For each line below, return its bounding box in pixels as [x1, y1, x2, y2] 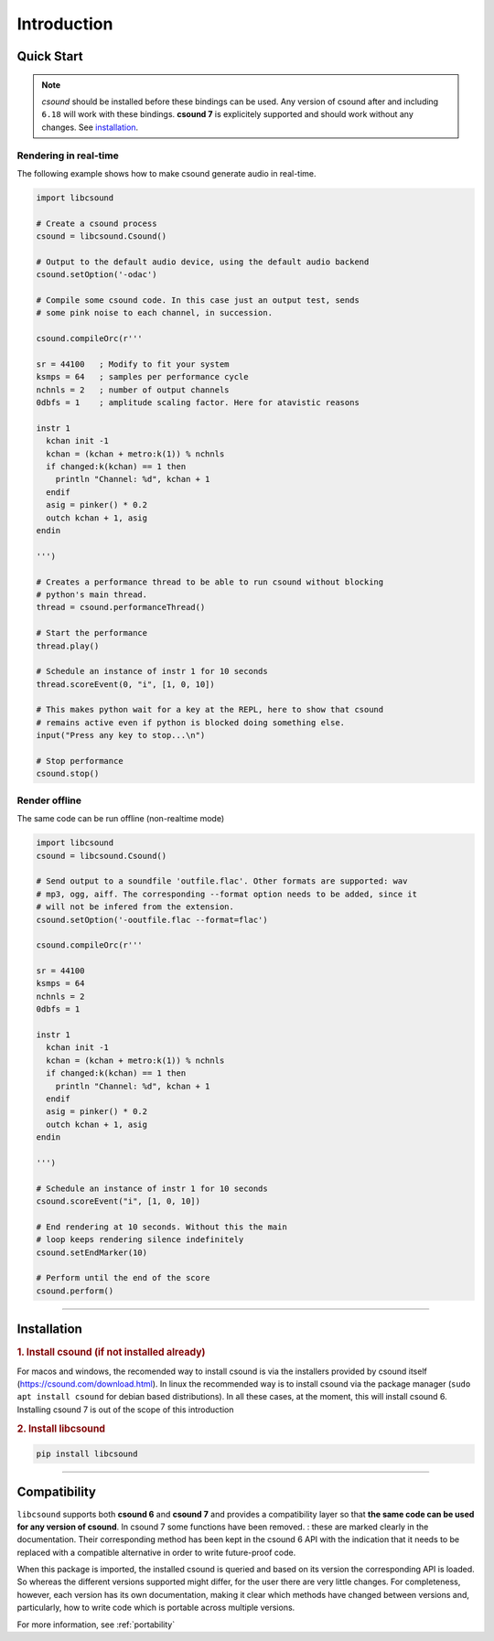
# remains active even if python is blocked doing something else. [36, 717, 346, 727]
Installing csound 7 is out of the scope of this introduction [16, 1404, 234, 1415]
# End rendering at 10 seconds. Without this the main [36, 1221, 287, 1232]
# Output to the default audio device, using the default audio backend [36, 256, 370, 267]
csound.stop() [36, 768, 100, 779]
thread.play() [36, 640, 100, 651]
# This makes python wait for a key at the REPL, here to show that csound [36, 704, 384, 715]
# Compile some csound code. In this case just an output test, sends [36, 295, 360, 306]
